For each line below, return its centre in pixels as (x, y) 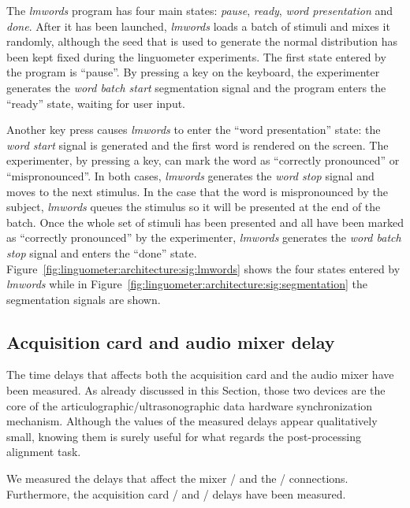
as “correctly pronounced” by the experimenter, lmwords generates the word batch (204, 237)
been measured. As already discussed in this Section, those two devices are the (196, 390)
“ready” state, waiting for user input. (96, 103)
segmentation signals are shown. (84, 299)
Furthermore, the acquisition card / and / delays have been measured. (176, 493)
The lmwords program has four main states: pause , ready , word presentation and (200, 10)
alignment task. (44, 452)
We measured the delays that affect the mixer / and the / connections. (177, 478)
